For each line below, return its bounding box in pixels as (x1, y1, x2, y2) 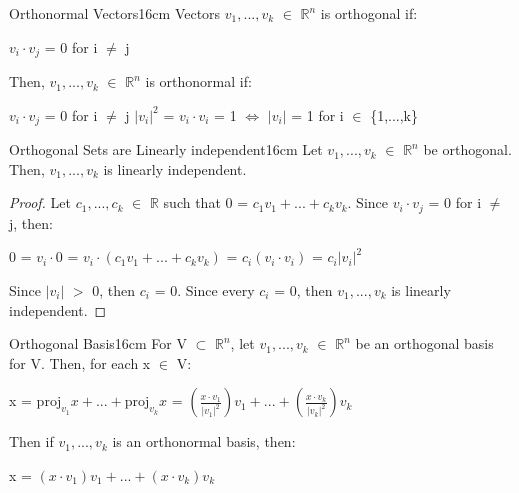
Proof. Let (9, 192, 71, 213)
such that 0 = (163, 192, 249, 213)
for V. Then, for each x (9, 352, 151, 373)
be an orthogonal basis (355, 333, 494, 354)
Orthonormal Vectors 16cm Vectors (9, 3, 221, 23)
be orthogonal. (423, 139, 512, 160)
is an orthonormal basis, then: (112, 431, 296, 452)
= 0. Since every (154, 279, 255, 300)
